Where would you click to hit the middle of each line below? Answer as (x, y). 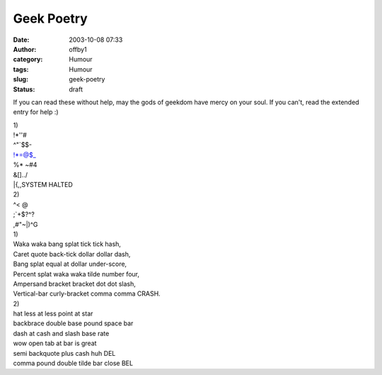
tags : (21, 69)
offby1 (78, 49)
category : (28, 60)
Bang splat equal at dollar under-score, (70, 264)
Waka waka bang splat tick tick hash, (67, 244)
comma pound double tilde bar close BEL (73, 363)
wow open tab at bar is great (55, 343)
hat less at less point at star (53, 314)
